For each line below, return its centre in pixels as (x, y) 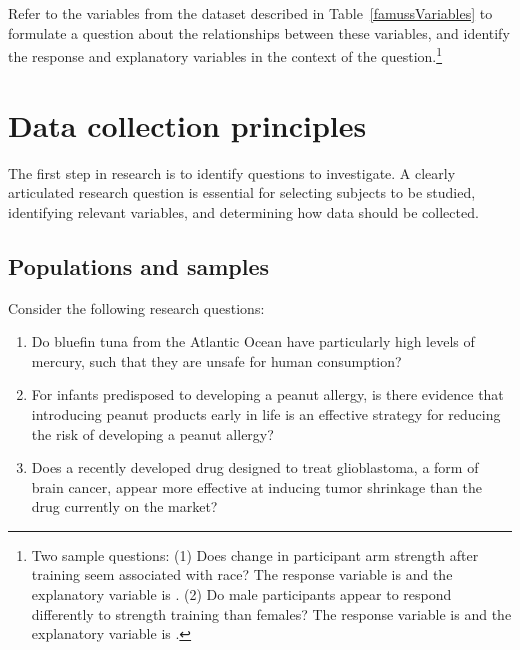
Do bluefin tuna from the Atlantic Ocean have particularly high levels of (253, 341)
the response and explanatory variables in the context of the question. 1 (225, 54)
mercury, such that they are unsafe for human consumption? (216, 360)
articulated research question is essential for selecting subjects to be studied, (242, 192)
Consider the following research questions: (136, 307)
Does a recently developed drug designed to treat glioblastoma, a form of (255, 467)
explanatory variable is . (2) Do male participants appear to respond (241, 594)
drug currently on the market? (124, 506)
